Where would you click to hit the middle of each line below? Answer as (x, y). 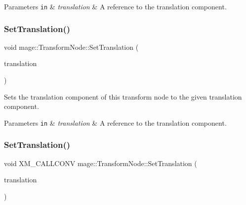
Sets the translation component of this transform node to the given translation (123, 96)
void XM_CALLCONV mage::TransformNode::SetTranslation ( (101, 163)
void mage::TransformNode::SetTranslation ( (71, 47)
